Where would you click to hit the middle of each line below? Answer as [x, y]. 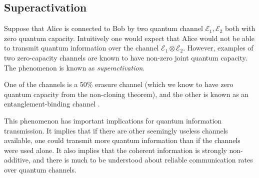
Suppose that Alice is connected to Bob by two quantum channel [103, 28]
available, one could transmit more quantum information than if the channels [122, 140]
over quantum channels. [40, 169]
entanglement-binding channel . [52, 104]
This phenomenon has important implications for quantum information [113, 120]
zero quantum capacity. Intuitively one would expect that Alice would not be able [129, 38]
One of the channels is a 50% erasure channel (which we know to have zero [119, 84]
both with [240, 28]
